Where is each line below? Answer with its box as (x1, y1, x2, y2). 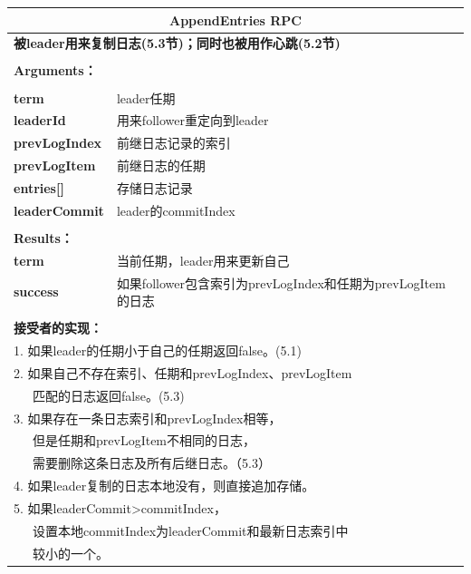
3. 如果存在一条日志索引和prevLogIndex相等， (14, 408, 282, 427)
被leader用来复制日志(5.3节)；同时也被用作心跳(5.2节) (14, 34, 341, 53)
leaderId (14, 111, 66, 130)
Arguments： (14, 61, 97, 80)
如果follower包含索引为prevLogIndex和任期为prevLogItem (116, 273, 446, 292)
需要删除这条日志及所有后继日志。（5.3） (32, 453, 271, 472)
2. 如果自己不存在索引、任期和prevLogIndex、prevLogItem (14, 363, 352, 382)
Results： (14, 228, 73, 247)
